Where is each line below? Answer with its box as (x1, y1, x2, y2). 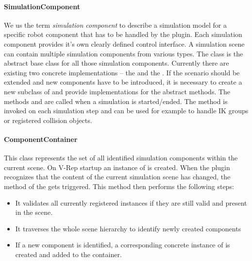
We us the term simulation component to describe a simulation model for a (4, 19, 227, 30)
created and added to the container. (15, 249, 122, 259)
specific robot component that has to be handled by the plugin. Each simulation (4, 29, 242, 39)
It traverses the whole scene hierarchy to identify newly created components (15, 223, 241, 233)
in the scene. (15, 207, 53, 217)
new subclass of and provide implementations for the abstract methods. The (4, 86, 231, 96)
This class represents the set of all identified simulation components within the (4, 153, 238, 163)
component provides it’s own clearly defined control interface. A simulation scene (4, 38, 245, 49)
